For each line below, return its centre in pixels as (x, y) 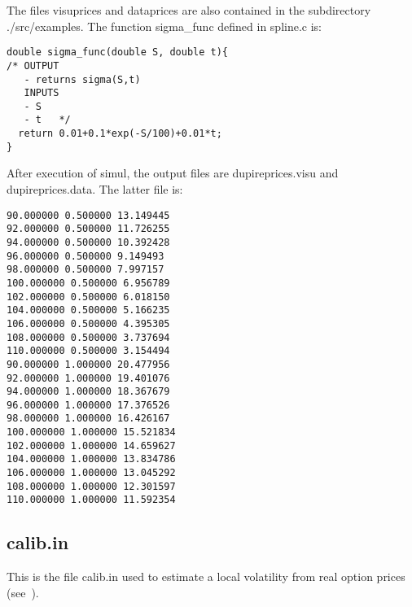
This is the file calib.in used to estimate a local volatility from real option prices (206, 576)
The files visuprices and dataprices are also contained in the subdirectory (189, 10)
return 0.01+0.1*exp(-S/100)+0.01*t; (120, 134)
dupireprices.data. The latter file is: (95, 189)
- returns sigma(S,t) (82, 79)
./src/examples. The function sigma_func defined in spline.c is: (164, 26)
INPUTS (42, 93)
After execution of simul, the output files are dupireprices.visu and (173, 173)
